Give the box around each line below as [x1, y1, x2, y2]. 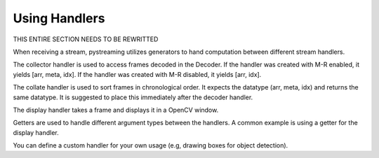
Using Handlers [13, 10, 105, 26]
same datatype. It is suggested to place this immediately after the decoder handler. [13, 93, 253, 101]
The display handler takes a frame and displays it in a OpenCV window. [13, 106, 219, 114]
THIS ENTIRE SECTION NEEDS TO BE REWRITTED [13, 35, 159, 43]
